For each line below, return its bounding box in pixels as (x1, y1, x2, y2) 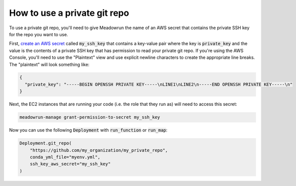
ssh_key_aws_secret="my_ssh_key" (30, 161, 111, 167)
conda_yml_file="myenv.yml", (30, 154, 101, 160)
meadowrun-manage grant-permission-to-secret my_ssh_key (19, 114, 160, 120)
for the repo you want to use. (9, 31, 69, 37)
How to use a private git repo (9, 7, 129, 18)
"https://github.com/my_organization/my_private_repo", (30, 147, 168, 153)
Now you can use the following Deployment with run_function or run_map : (9, 127, 168, 133)
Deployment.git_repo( (19, 140, 72, 146)
